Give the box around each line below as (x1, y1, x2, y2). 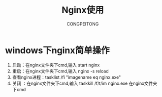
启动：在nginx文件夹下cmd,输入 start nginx (12, 62, 100, 68)
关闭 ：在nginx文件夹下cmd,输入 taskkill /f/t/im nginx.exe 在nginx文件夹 (12, 80, 158, 86)
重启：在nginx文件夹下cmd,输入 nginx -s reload (12, 68, 109, 74)
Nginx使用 (61, 4, 104, 16)
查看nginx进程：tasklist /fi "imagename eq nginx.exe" (12, 74, 121, 80)
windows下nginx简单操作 (5, 45, 110, 56)
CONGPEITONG (66, 21, 99, 27)
